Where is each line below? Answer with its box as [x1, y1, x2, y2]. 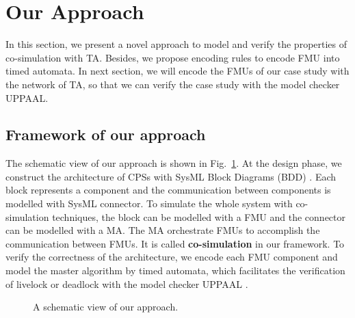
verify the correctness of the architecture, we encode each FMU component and [5, 250, 338, 264]
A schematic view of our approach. [33, 300, 179, 314]
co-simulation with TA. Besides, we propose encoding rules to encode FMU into [5, 50, 340, 64]
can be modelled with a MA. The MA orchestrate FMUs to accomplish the [5, 223, 320, 237]
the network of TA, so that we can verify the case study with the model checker [5, 77, 340, 91]
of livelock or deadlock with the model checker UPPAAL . [5, 276, 248, 291]
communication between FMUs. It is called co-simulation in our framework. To [5, 236, 345, 250]
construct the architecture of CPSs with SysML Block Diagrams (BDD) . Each [5, 169, 337, 183]
